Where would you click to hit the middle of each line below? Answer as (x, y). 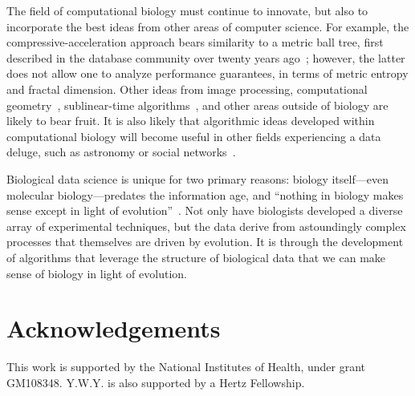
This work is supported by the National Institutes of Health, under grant (186, 367)
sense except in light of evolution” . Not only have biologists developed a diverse (205, 210)
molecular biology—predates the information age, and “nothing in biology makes (205, 194)
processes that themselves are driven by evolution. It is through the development (205, 242)
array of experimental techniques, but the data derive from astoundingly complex (206, 226)
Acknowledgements (114, 328)
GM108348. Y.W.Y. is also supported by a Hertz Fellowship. (156, 382)
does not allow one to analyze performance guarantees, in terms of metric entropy (207, 73)
